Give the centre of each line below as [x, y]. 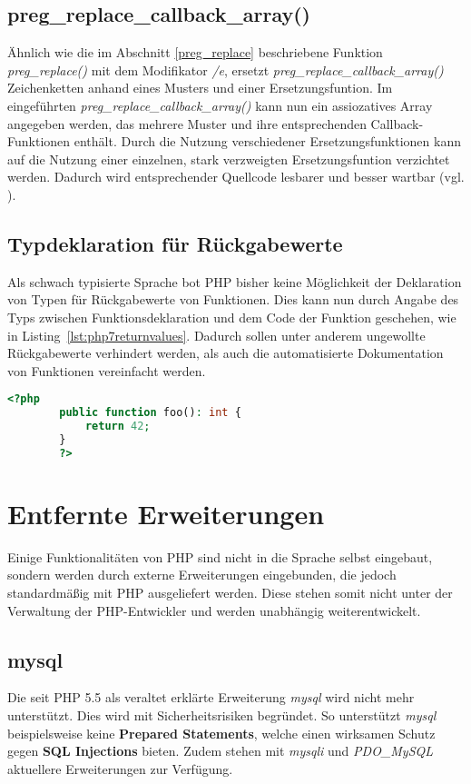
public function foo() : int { [150, 413]
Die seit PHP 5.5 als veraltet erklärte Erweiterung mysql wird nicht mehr [211, 697]
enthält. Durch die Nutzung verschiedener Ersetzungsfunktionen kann [267, 141]
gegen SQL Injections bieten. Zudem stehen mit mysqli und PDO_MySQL [221, 751]
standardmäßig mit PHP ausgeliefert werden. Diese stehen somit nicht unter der [230, 592]
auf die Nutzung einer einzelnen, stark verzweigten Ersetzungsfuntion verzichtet [229, 159]
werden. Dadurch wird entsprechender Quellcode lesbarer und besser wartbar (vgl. [236, 177]
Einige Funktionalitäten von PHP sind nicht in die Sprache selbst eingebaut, [220, 556]
